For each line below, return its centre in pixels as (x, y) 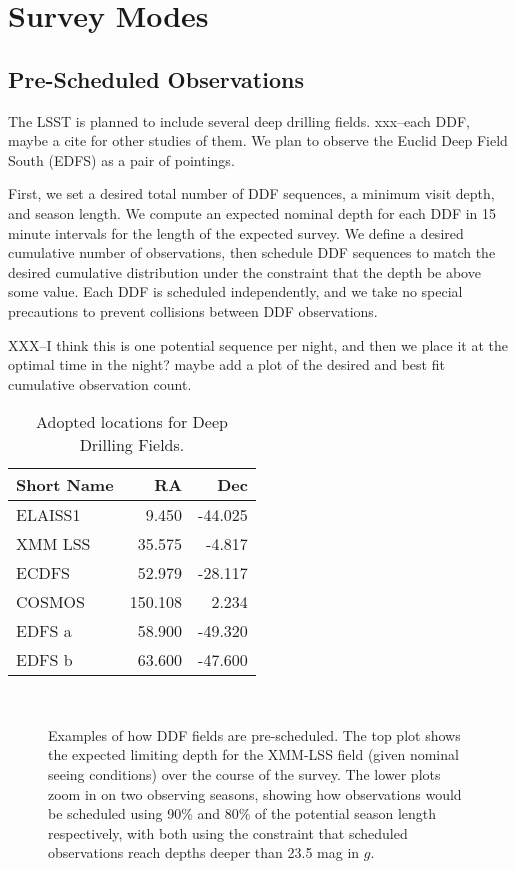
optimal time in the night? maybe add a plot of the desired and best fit (226, 364)
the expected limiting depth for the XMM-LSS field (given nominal (253, 754)
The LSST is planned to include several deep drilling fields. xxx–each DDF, (239, 120)
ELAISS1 (48, 515)
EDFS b (44, 660)
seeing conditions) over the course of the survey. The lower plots (244, 774)
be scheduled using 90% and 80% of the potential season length (242, 813)
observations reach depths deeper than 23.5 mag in (204, 852)
